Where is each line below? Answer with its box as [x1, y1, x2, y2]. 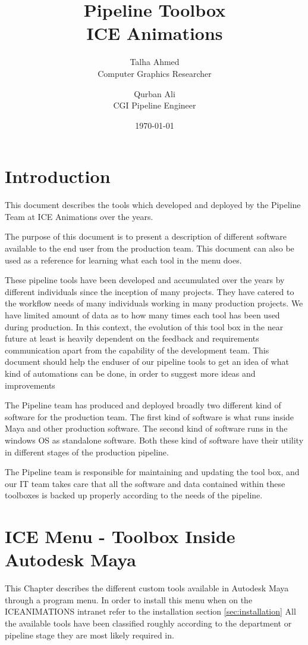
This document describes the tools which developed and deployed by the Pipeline [5, 199, 301, 211]
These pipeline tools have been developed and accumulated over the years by [5, 274, 285, 286]
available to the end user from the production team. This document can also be [5, 242, 294, 254]
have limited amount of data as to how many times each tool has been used [5, 308, 280, 321]
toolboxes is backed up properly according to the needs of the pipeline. [5, 489, 263, 501]
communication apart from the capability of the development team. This [5, 343, 269, 356]
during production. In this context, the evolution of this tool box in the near [5, 320, 284, 333]
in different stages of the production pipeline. [5, 445, 169, 458]
